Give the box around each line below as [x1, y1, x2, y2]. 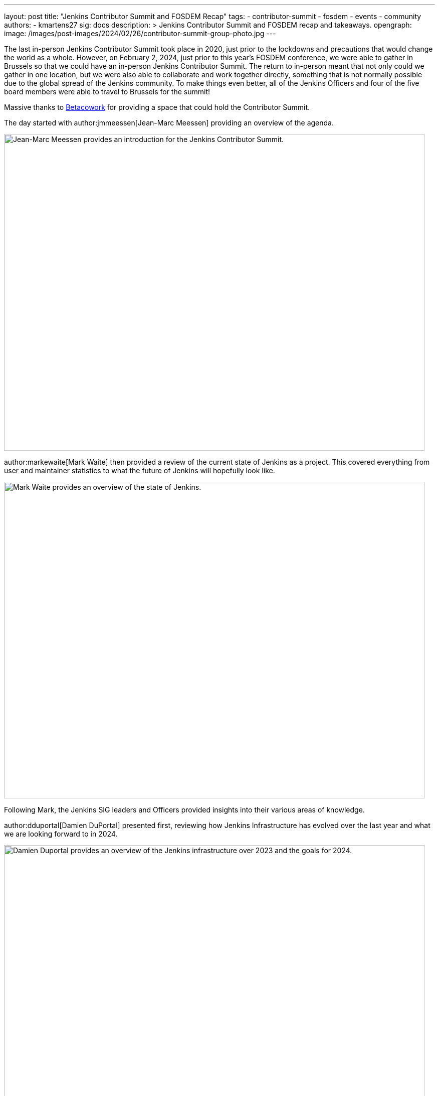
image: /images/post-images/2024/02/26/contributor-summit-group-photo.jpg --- [4, 29, 276, 38]
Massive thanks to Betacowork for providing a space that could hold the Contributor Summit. [4, 103, 310, 111]
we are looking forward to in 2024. [4, 830, 118, 838]
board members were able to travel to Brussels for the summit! [4, 87, 210, 96]
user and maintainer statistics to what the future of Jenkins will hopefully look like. [4, 466, 275, 475]
